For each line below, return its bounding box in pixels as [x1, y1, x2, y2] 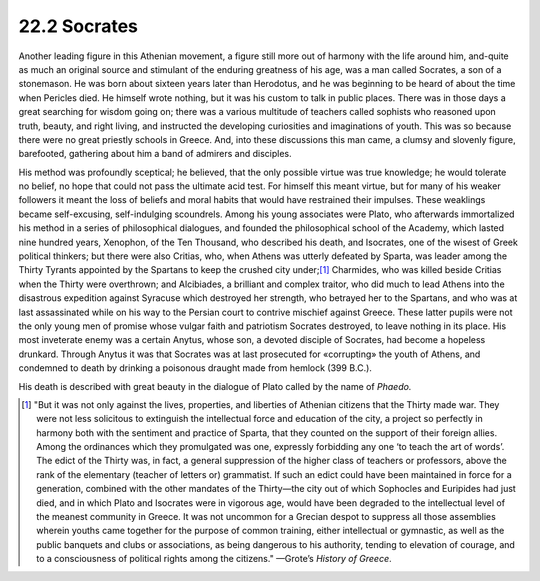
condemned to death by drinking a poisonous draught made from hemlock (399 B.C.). [18, 362, 372, 374]
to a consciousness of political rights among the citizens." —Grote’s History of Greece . [36, 553, 392, 565]
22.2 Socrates [18, 15, 139, 37]
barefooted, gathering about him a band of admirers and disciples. [18, 148, 292, 160]
